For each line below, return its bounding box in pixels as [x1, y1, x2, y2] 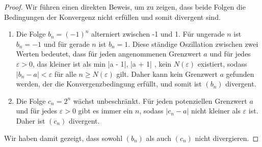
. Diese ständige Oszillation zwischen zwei [128, 38, 258, 49]
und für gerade [43, 38, 90, 49]
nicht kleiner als [191, 105, 241, 116]
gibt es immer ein [78, 105, 133, 116]
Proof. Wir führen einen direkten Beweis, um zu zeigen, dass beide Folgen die [4, 2, 246, 12]
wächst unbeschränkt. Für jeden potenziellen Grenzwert [73, 95, 247, 106]
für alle [54, 68, 76, 79]
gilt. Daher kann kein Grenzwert [116, 68, 218, 79]
